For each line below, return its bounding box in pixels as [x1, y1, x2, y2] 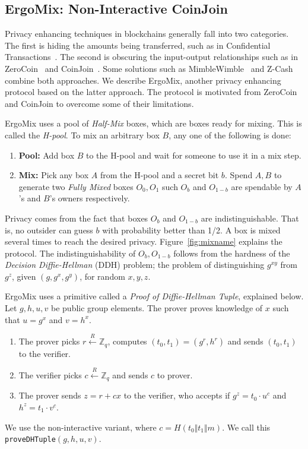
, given [12, 270, 36, 282]
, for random [80, 270, 125, 282]
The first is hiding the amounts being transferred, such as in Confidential [5, 39, 271, 51]
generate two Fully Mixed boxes [18, 180, 134, 192]
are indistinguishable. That [201, 211, 299, 224]
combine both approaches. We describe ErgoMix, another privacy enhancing [5, 74, 281, 86]
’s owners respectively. [49, 192, 130, 204]
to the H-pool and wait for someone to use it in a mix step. [85, 148, 301, 161]
